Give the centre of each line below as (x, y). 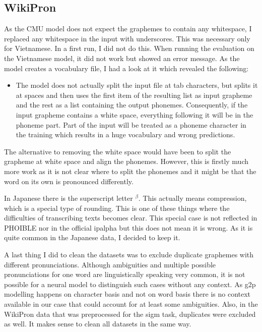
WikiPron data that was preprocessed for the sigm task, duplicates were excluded (130, 314)
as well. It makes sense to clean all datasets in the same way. (98, 324)
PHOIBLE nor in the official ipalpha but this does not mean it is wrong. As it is (128, 227)
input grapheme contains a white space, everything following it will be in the (135, 114)
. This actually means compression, (192, 198)
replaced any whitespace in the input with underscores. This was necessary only (127, 38)
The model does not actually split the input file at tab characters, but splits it (137, 85)
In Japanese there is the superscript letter (69, 198)
